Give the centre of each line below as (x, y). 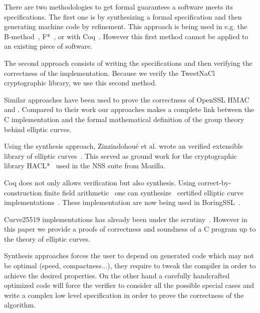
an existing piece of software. (48, 46)
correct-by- (215, 182)
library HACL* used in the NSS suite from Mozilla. (85, 166)
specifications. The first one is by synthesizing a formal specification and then (123, 16)
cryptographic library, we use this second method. (80, 83)
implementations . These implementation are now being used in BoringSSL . (122, 202)
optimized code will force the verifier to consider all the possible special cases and (129, 285)
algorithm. (20, 305)
